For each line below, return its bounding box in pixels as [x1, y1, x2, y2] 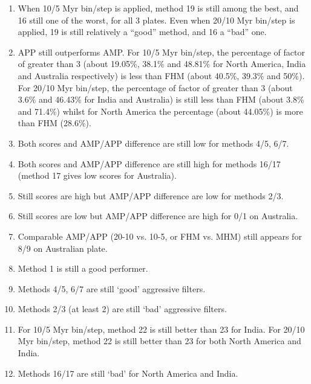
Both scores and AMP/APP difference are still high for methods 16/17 [18, 157, 281, 170]
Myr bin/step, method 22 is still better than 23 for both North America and [18, 334, 301, 347]
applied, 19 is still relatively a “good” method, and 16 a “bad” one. [18, 25, 267, 38]
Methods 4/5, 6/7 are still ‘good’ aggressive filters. [18, 282, 206, 295]
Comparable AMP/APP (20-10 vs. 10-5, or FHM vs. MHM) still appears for [18, 229, 302, 242]
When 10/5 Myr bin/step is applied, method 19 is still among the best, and [18, 2, 299, 14]
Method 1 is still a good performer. [18, 262, 148, 275]
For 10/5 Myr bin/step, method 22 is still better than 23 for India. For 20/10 [18, 322, 305, 335]
